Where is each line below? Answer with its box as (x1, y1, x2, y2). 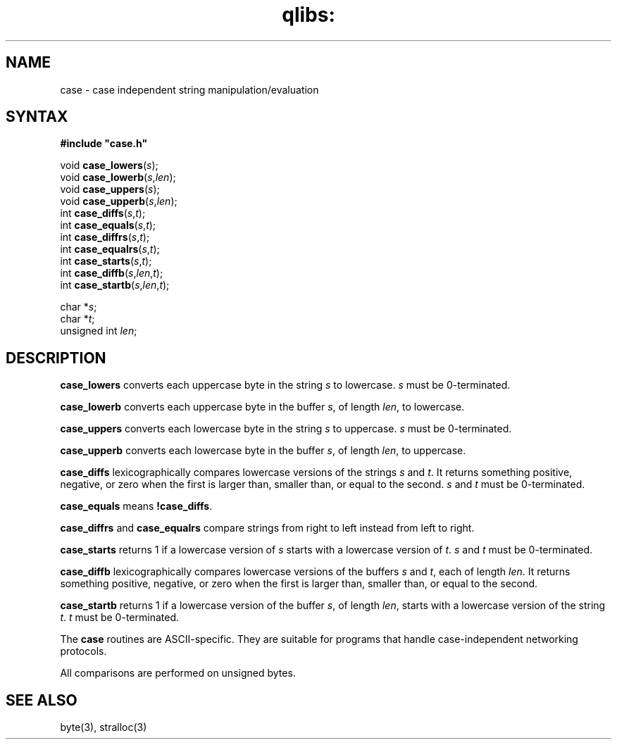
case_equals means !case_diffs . (60, 500, 213, 513)
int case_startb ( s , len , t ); (60, 279, 170, 292)
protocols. (60, 645, 107, 658)
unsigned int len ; (60, 325, 137, 337)
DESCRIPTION (6, 349, 106, 367)
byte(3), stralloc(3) (60, 721, 147, 734)
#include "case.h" (60, 137, 148, 150)
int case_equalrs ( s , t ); (60, 243, 160, 256)
